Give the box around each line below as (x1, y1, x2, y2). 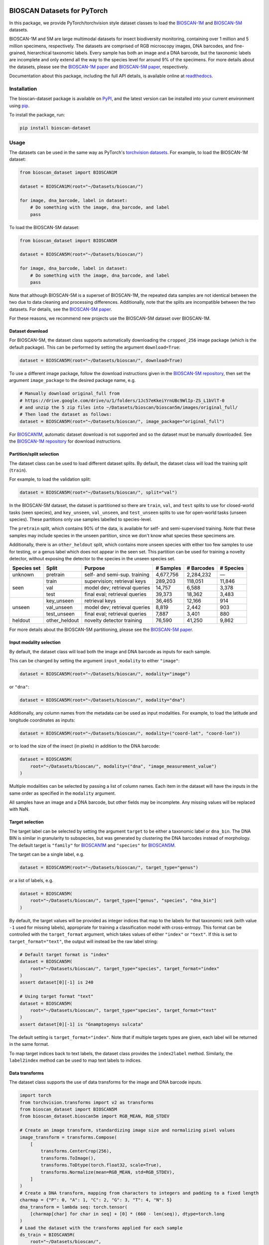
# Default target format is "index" (19, 952, 110, 957)
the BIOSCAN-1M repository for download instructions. (9, 438, 122, 444)
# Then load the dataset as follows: (19, 411, 112, 417)
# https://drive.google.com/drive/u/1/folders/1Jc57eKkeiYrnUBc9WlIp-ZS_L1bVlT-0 (19, 397, 225, 403)
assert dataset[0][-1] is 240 (19, 980, 94, 986)
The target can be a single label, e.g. (9, 851, 85, 857)
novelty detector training (84, 617, 142, 624)
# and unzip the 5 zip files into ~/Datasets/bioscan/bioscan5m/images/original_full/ (19, 404, 238, 410)
